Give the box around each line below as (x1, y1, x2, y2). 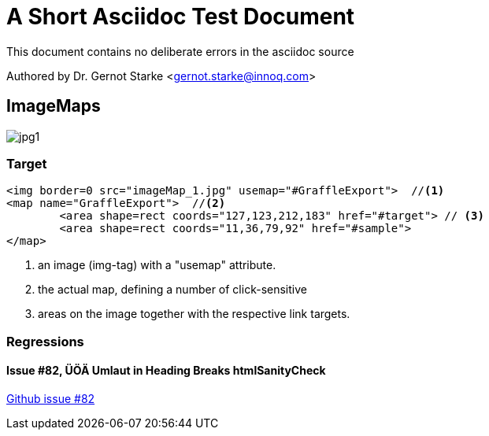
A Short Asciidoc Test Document (6, 3, 355, 30)
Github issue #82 (6, 391, 95, 405)
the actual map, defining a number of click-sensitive (38, 283, 307, 297)
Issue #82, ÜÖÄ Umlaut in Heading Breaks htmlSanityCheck (6, 364, 326, 378)
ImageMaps (6, 96, 101, 116)
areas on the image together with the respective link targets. (38, 307, 350, 321)
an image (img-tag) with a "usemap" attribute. (38, 258, 276, 272)
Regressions (6, 333, 84, 349)
